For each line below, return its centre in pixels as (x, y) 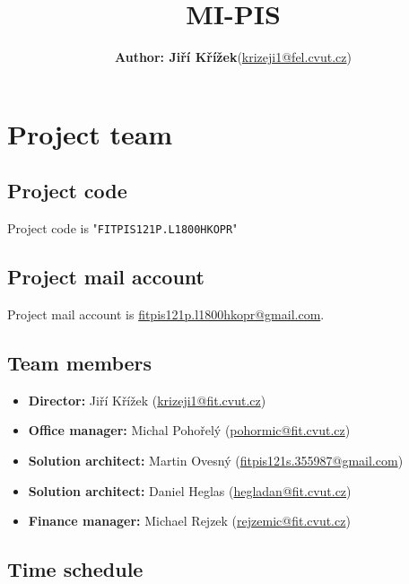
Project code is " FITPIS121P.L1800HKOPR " (122, 228)
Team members (80, 362)
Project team (90, 133)
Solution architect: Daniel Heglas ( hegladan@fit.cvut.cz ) (190, 490)
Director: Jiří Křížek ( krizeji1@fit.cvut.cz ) (147, 400)
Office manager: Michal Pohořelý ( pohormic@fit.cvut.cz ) (189, 430)
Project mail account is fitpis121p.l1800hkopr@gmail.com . (166, 314)
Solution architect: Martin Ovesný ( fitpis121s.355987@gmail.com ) (216, 460)
